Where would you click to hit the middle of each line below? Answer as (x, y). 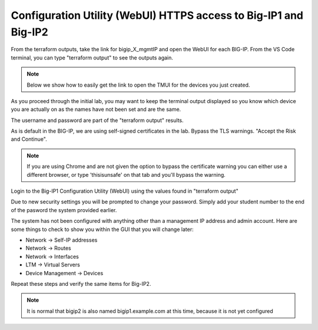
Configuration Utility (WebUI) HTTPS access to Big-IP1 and (157, 15)
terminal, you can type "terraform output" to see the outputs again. (92, 57)
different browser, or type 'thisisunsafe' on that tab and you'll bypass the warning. (126, 174)
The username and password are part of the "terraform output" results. (97, 120)
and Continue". (29, 139)
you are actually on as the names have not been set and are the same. (96, 110)
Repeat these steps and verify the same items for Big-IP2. (81, 283)
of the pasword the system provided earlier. (64, 210)
